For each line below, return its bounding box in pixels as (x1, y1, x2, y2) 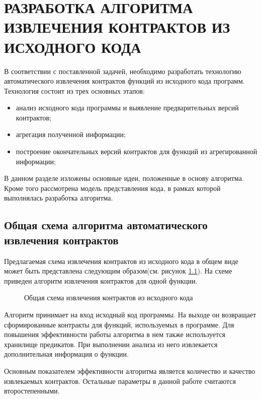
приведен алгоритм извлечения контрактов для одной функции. (4, 275, 198, 286)
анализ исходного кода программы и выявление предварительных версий (16, 102, 239, 113)
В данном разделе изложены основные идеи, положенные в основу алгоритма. (4, 173, 244, 183)
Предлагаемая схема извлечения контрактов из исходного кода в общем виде (4, 255, 238, 266)
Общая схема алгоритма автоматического (4, 217, 208, 233)
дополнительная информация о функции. (4, 349, 129, 359)
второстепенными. (4, 385, 60, 396)
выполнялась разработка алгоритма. (4, 192, 113, 203)
